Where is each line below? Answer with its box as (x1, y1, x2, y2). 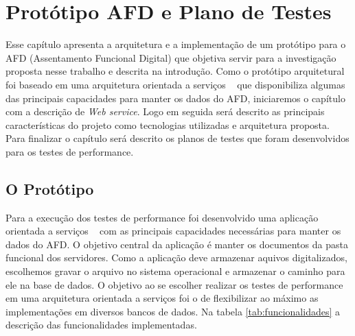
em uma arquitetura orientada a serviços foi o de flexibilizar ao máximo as (5, 291, 319, 305)
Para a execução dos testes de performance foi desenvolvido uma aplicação (5, 210, 319, 224)
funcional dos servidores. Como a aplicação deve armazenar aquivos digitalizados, (5, 250, 347, 265)
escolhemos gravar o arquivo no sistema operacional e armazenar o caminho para (5, 264, 345, 278)
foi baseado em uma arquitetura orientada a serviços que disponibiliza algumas (5, 77, 345, 91)
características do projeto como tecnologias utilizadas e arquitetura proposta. (5, 117, 330, 132)
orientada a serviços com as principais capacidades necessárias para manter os (5, 224, 341, 238)
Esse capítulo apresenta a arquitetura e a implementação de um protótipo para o (5, 37, 346, 51)
